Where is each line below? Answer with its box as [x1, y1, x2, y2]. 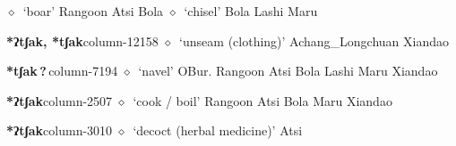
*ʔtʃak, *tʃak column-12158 [6, 31, 159, 50]
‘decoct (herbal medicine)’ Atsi [133, 121, 303, 140]
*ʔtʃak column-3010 [6, 121, 113, 140]
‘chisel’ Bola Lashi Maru [184, 2, 318, 20]
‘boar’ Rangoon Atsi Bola [22, 2, 164, 20]
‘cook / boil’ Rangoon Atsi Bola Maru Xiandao [133, 91, 392, 109]
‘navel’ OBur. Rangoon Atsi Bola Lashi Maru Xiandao [138, 61, 438, 80]
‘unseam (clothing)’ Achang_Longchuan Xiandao [179, 31, 450, 50]
